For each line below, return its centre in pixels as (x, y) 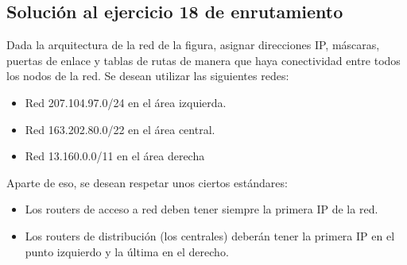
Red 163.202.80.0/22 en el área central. (120, 129)
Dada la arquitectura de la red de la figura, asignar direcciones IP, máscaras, (193, 45)
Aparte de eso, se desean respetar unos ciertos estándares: (147, 182)
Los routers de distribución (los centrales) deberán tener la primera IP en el (210, 235)
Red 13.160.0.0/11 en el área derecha (115, 156)
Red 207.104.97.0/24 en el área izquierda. (126, 102)
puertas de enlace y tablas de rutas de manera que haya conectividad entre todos (203, 60)
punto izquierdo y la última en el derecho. (127, 251)
